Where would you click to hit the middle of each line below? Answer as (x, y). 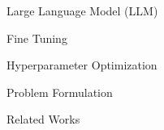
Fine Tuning (37, 38)
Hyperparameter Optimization (82, 65)
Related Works (43, 119)
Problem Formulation (60, 92)
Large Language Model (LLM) (82, 10)
